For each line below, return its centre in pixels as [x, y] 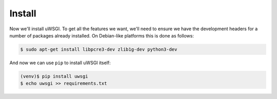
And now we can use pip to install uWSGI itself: [60, 63]
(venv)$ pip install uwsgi [54, 76]
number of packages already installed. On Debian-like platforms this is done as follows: [102, 35]
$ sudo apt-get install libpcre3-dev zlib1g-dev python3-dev [99, 49]
